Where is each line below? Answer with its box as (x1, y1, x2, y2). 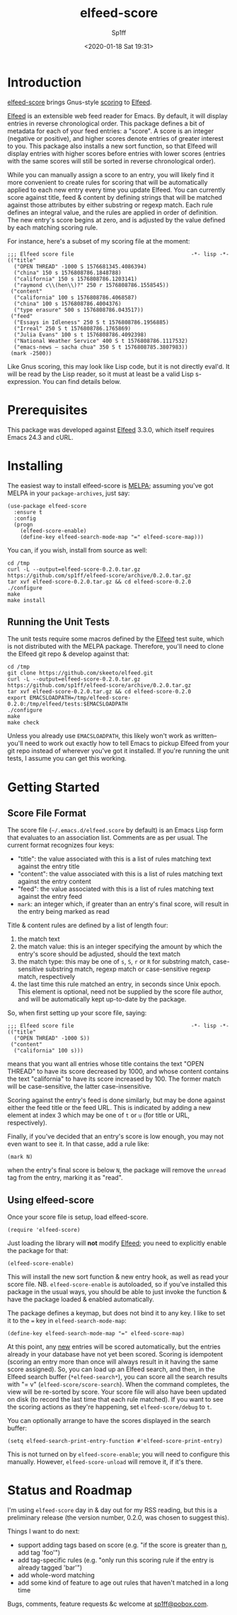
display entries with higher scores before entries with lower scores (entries (7, 149, 226, 157)
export (7, 694, 27, 702)
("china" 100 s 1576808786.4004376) (13, 300, 122, 307)
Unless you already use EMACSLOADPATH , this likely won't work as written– (7, 732, 217, 740)
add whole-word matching (17, 1571, 96, 1580)
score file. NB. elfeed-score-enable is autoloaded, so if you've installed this (7, 1280, 228, 1288)
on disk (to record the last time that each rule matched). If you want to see (7, 1395, 224, 1404)
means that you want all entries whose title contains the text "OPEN (7, 1060, 204, 1068)
